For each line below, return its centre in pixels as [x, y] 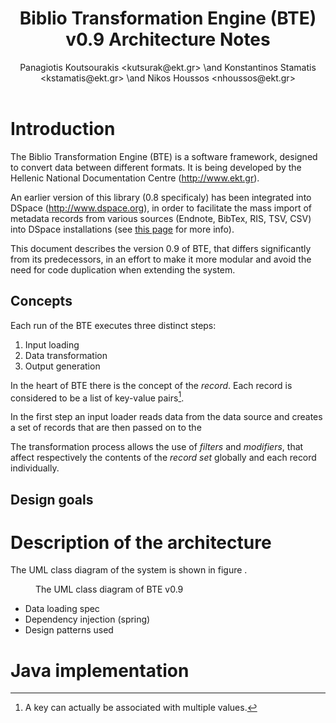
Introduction [63, 128]
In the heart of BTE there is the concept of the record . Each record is [151, 385]
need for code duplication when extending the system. [123, 269]
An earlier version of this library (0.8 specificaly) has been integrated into [161, 197]
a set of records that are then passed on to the [106, 428]
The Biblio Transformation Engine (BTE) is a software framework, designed [164, 156]
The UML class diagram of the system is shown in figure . [129, 570]
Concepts [41, 301]
